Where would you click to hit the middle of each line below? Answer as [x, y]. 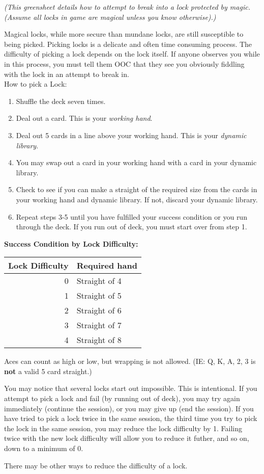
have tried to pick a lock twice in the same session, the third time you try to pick [131, 418]
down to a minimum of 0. [44, 448]
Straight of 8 [99, 340]
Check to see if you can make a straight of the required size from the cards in [137, 189]
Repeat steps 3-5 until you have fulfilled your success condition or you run [131, 216]
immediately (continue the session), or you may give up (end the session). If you [129, 408]
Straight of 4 [99, 281]
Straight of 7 [99, 325]
